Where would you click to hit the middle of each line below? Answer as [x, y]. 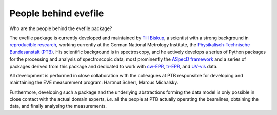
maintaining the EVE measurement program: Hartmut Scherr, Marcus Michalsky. [94, 83]
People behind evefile [57, 13]
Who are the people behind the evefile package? [61, 28]
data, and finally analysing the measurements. [58, 106]
